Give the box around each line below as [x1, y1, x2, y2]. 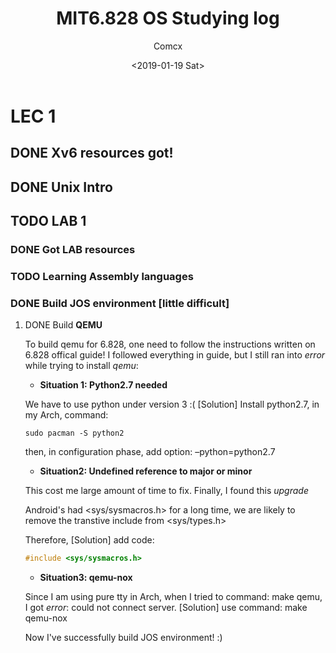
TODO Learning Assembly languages [10, 269, 194, 283]
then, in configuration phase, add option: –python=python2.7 [24, 446, 276, 458]
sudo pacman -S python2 [24, 428, 125, 439]
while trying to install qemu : [24, 360, 139, 372]
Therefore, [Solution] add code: [24, 534, 155, 546]
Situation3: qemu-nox [39, 572, 133, 584]
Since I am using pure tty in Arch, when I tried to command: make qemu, [24, 591, 323, 603]
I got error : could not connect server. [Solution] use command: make [24, 602, 308, 614]
